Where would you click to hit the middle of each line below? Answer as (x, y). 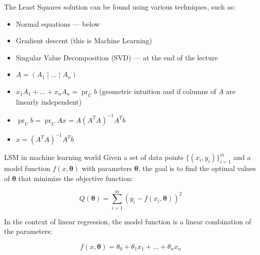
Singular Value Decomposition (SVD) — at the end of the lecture (117, 57)
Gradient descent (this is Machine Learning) (84, 40)
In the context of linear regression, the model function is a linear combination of (128, 221)
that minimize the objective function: (76, 178)
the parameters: (28, 231)
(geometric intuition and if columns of (158, 91)
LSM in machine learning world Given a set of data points (94, 157)
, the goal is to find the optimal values (197, 168)
